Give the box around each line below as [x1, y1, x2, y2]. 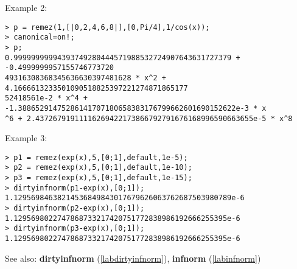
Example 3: [5, 131, 47, 144]
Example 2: [5, 1, 47, 13]
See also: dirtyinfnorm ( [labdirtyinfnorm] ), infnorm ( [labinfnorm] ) [5, 251, 261, 264]
